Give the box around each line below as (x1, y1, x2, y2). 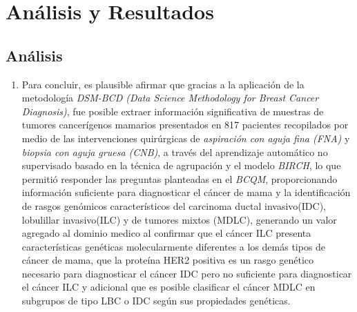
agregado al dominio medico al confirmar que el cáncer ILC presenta (21, 226, 311, 240)
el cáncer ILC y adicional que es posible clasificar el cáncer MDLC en (21, 280, 316, 294)
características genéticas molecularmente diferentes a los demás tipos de (21, 239, 326, 253)
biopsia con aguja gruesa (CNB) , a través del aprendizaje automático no (21, 144, 328, 159)
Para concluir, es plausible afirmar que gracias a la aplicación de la (21, 77, 305, 91)
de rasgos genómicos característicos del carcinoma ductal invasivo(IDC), (21, 198, 326, 213)
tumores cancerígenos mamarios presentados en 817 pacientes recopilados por (21, 117, 349, 132)
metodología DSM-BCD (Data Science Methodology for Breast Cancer (21, 90, 319, 105)
